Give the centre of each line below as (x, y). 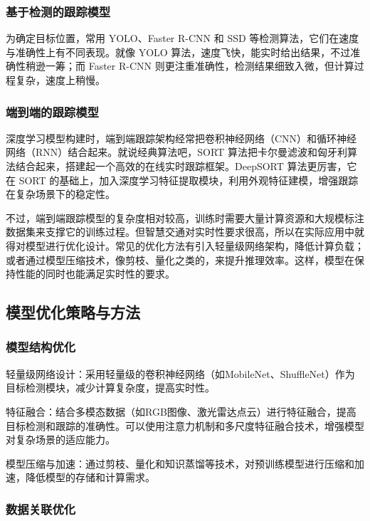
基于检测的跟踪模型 (58, 11)
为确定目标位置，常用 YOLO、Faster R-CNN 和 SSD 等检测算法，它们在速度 (183, 38)
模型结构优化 (41, 347)
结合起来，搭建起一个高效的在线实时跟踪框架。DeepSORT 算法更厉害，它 (186, 166)
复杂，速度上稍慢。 (60, 80)
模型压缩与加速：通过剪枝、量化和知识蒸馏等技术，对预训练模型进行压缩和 (180, 463)
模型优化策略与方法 (73, 312)
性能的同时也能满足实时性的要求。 (95, 274)
